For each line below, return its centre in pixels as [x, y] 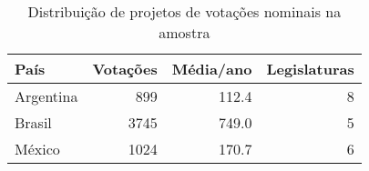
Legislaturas [310, 69]
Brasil [33, 122]
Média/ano [212, 69]
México [37, 149]
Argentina [46, 96]
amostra [184, 32]
